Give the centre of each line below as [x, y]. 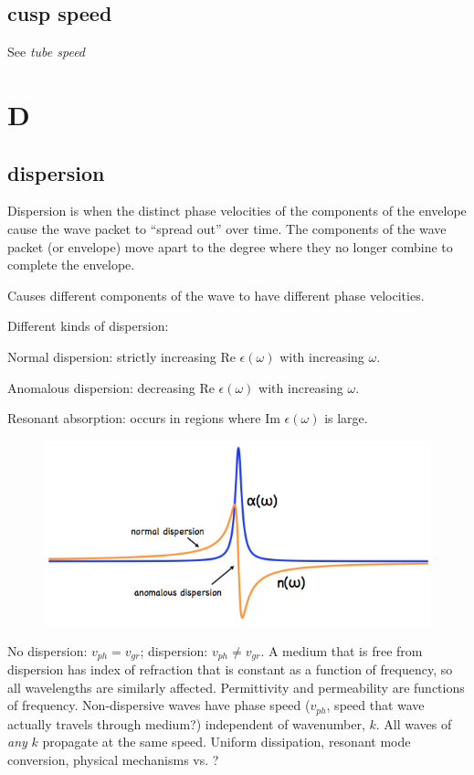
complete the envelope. [71, 265]
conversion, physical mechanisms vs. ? [113, 759]
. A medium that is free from [342, 650]
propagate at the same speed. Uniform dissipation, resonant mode [226, 742]
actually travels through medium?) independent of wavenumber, [186, 723]
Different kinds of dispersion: [88, 326]
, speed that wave [375, 705]
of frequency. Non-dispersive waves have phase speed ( [159, 705]
